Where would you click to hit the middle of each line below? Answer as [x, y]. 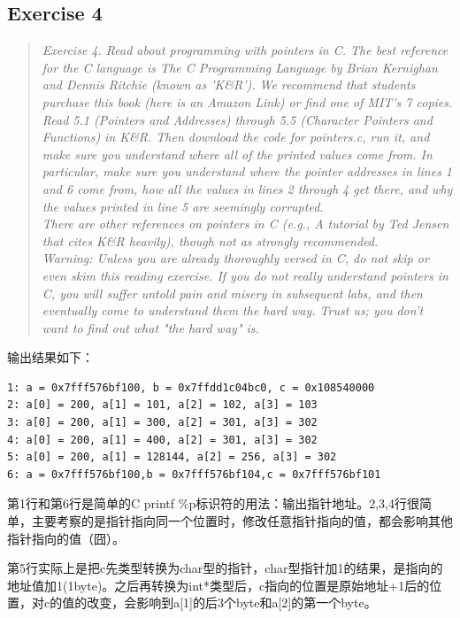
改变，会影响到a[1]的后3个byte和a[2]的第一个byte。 [232, 603]
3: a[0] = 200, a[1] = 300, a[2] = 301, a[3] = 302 [162, 423]
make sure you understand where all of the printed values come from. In [237, 154]
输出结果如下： [50, 357]
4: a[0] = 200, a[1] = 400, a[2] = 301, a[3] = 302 [162, 440]
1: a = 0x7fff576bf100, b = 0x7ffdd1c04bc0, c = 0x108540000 [191, 387]
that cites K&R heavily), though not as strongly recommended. [210, 240]
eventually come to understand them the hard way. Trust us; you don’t [233, 310]
